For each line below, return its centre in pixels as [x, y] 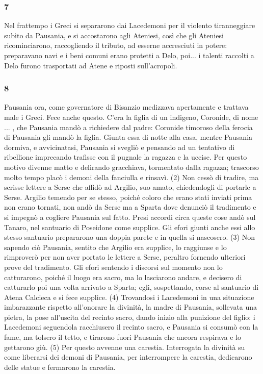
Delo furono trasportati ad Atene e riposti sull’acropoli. [91, 65]
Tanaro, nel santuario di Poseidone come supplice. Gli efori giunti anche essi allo [130, 227]
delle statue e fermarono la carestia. [60, 367]
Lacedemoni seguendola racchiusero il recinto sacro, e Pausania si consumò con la [131, 327]
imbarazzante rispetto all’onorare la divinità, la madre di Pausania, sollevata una [131, 307]
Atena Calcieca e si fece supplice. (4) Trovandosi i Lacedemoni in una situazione [129, 297]
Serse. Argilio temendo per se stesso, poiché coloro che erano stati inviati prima [128, 197]
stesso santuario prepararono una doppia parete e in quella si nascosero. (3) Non [129, 237]
